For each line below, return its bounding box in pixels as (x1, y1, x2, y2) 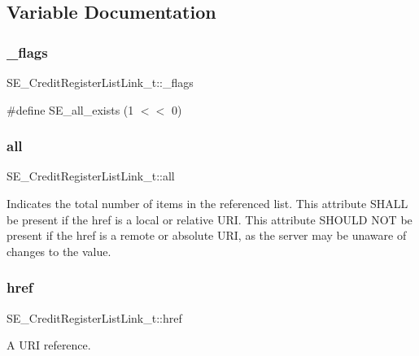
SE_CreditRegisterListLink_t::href (7, 309, 182, 326)
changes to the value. (7, 242, 111, 259)
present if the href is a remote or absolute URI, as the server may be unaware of (7, 227, 407, 244)
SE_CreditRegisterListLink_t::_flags (7, 74, 194, 90)
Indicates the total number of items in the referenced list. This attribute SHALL (7, 195, 408, 211)
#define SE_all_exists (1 (7, 101, 134, 118)
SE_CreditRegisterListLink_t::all (7, 167, 175, 185)
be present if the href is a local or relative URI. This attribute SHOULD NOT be (7, 211, 412, 228)
